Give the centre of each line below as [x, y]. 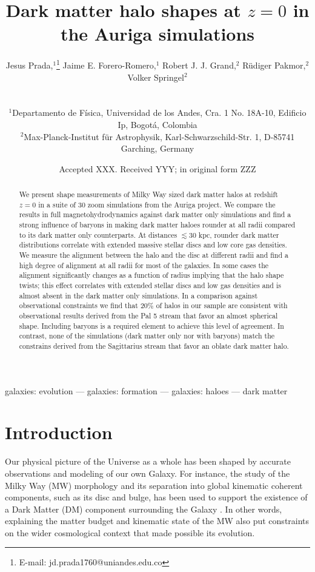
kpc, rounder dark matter [239, 234]
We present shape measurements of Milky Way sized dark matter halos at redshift [148, 194]
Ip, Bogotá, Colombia [157, 124]
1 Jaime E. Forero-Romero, [106, 64]
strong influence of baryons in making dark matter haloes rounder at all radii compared [157, 225]
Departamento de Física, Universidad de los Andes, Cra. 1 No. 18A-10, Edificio [159, 113]
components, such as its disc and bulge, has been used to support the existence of [156, 497]
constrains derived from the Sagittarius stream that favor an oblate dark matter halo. [154, 345]
